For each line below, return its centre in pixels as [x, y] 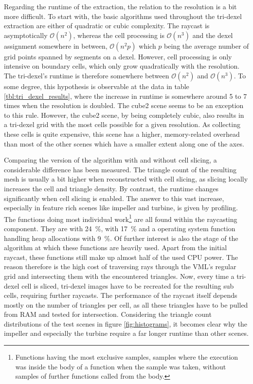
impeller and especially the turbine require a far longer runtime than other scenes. [126, 333]
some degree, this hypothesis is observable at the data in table [97, 86]
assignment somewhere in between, [56, 46]
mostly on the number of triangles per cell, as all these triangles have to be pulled [126, 304]
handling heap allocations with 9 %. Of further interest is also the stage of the [121, 238]
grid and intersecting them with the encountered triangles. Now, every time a [119, 276]
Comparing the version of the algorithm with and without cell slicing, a [110, 160]
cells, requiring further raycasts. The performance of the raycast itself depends [121, 295]
